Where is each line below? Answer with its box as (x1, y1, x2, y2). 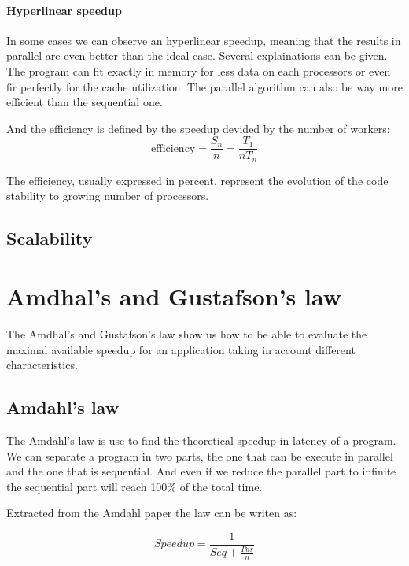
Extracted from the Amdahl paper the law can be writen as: (6, 505, 297, 521)
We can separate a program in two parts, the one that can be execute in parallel (6, 447, 393, 464)
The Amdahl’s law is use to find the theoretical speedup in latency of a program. (6, 431, 396, 448)
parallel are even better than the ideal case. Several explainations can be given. (6, 47, 388, 64)
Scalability (6, 226, 93, 250)
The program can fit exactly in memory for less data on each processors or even (6, 62, 391, 79)
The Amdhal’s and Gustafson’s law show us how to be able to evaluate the (6, 325, 367, 342)
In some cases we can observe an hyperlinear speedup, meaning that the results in (6, 31, 401, 48)
